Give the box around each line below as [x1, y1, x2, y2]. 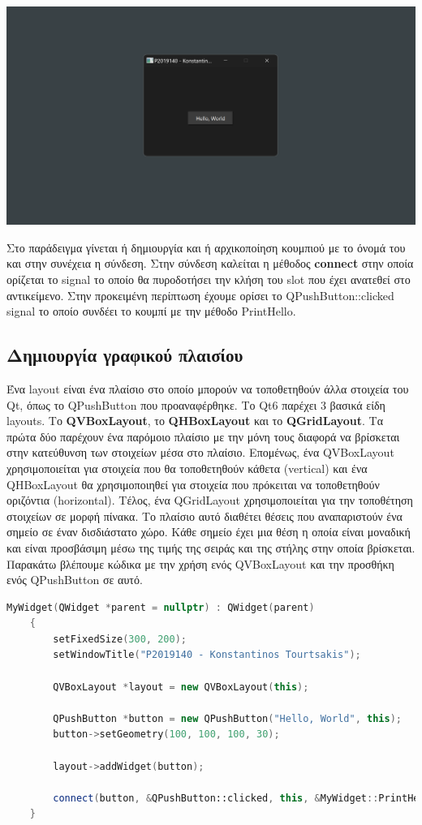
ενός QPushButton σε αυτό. [6, 571, 143, 588]
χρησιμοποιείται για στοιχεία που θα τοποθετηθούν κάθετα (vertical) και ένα [6, 459, 368, 476]
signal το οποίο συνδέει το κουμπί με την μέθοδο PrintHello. [6, 303, 296, 320]
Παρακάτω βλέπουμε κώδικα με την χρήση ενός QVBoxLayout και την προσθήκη [6, 555, 394, 572]
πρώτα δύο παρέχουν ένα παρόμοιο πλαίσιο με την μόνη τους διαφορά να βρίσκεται [6, 428, 400, 445]
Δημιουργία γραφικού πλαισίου [6, 342, 243, 367]
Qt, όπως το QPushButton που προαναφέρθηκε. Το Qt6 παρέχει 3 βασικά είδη [6, 396, 385, 413]
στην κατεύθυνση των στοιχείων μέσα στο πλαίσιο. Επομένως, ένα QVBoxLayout [6, 444, 394, 461]
